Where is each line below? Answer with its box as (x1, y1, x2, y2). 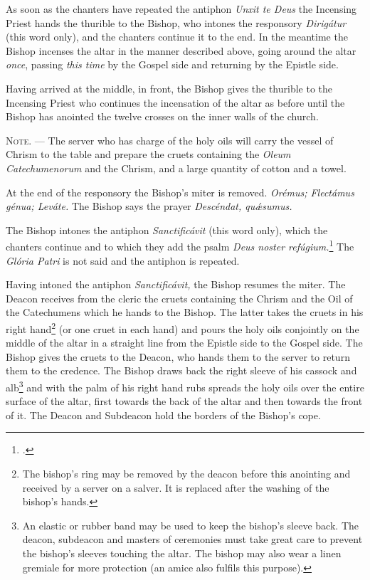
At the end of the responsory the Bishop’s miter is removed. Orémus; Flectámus (6, 184, 354, 199)
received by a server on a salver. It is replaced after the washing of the (22, 480, 329, 495)
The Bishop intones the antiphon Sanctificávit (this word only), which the (6, 222, 328, 237)
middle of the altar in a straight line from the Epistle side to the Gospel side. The (6, 335, 363, 350)
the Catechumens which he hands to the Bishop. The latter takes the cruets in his (6, 305, 364, 320)
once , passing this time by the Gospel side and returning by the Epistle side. (6, 57, 339, 72)
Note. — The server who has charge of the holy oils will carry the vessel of (6, 132, 334, 147)
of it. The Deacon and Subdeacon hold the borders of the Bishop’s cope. (6, 407, 321, 422)
